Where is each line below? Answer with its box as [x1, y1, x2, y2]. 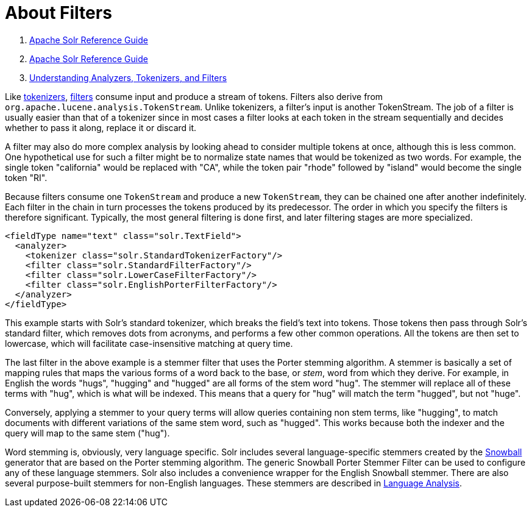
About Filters [5, 2, 112, 23]
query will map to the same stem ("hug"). [5, 427, 170, 438]
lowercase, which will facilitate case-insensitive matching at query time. [5, 338, 293, 349]
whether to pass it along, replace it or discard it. [5, 122, 197, 133]
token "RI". [5, 172, 48, 183]
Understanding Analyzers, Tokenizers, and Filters [29, 72, 227, 83]
